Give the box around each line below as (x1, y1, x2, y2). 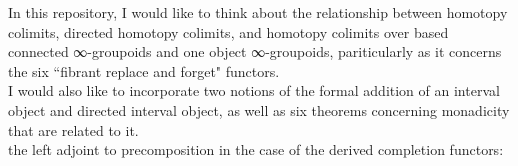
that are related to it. (8, 119, 139, 140)
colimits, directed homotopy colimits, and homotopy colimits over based (8, 21, 449, 42)
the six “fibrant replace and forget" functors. (8, 60, 280, 81)
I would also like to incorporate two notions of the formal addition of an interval (8, 80, 500, 101)
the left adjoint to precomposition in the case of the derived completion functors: (8, 139, 504, 160)
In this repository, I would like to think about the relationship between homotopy (8, 2, 508, 22)
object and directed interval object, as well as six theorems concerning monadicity (8, 99, 510, 120)
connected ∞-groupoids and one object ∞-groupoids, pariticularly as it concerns (8, 41, 502, 62)
